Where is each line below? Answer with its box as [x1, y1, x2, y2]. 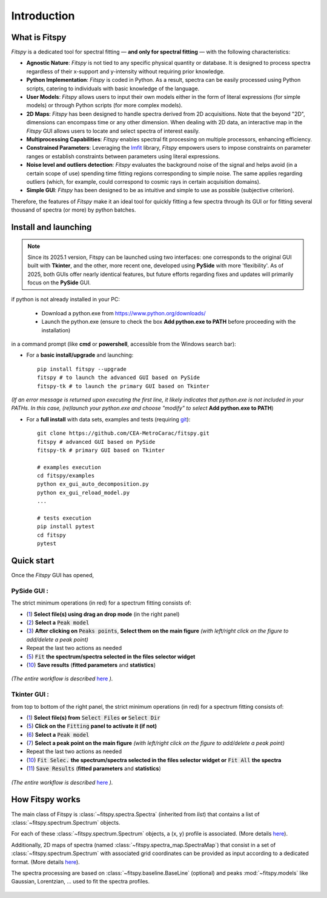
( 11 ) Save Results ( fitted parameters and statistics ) [26, 765, 162, 772]
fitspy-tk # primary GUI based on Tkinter [37, 446, 165, 454]
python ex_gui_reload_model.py [37, 489, 130, 496]
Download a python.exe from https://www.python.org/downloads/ [41, 309, 206, 317]
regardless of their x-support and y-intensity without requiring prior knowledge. [26, 67, 225, 75]
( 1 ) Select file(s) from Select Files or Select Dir [26, 714, 160, 721]
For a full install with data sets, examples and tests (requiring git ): [26, 415, 191, 423]
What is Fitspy [11, 32, 67, 42]
